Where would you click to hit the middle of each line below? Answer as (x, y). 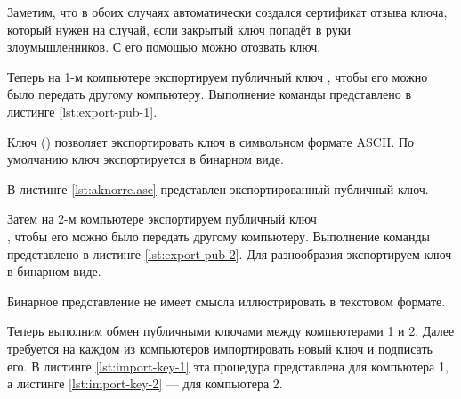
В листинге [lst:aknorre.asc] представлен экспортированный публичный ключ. (218, 188)
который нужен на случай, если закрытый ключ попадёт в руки (179, 29)
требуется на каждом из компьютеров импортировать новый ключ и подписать (220, 348)
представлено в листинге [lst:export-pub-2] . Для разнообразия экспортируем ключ (230, 253)
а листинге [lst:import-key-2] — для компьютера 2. (145, 383)
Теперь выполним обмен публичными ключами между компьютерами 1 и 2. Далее (231, 331)
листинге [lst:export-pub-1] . (82, 111)
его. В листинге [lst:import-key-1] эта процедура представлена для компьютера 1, (228, 366)
